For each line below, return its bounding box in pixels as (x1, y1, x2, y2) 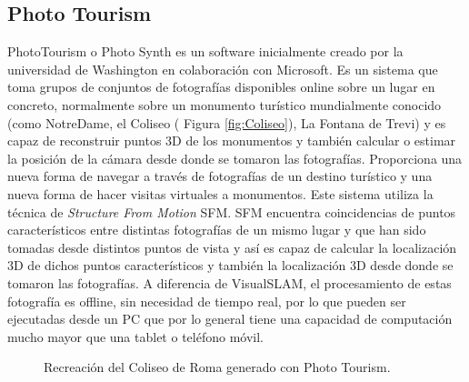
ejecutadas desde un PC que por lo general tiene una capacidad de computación (7, 309, 453, 328)
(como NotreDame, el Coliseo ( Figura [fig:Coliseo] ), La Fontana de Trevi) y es (7, 113, 446, 132)
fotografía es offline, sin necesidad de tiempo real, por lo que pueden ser (7, 291, 406, 310)
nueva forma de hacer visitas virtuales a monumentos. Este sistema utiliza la (7, 184, 434, 203)
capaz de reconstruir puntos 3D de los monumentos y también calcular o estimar (7, 131, 456, 150)
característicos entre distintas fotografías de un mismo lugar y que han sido (7, 220, 426, 239)
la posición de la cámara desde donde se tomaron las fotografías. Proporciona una (7, 148, 463, 167)
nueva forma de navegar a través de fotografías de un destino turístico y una (7, 166, 433, 186)
